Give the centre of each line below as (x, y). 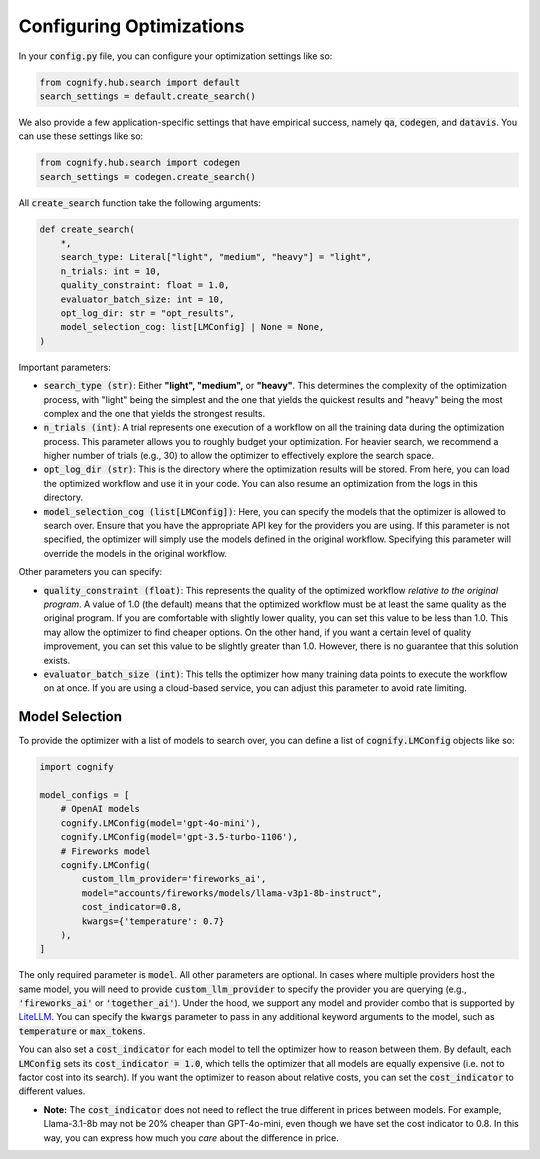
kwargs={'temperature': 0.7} (153, 921)
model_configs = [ (84, 795)
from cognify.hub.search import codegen (139, 163)
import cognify (76, 767)
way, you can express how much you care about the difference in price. (191, 1137)
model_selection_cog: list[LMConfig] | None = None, (192, 327)
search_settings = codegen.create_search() (148, 176)
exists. (57, 660)
